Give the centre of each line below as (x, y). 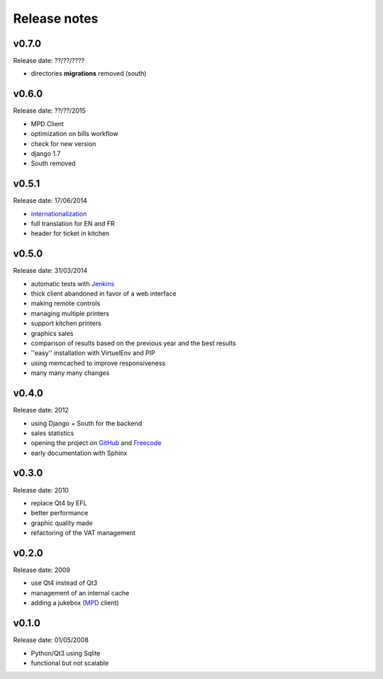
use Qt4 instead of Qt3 (64, 583)
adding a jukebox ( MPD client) (75, 603)
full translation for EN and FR (73, 224)
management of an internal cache (80, 593)
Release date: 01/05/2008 (51, 640)
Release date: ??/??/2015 (50, 111)
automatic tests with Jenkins (73, 284)
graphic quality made (62, 523)
